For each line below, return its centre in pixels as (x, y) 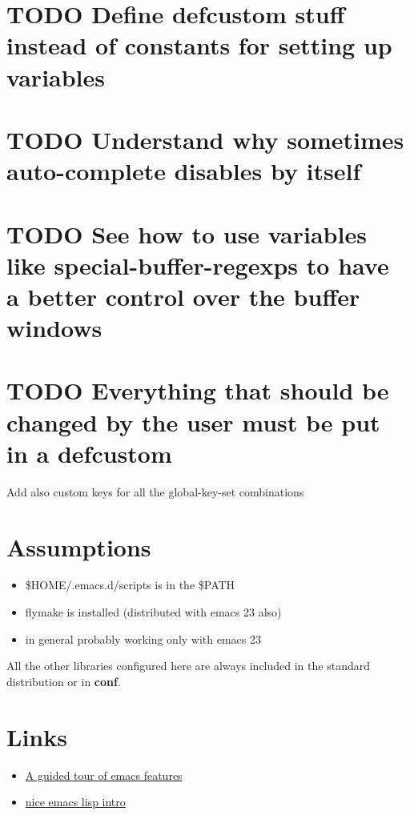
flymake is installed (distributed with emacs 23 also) (153, 612)
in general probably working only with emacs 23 (143, 638)
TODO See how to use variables (187, 233)
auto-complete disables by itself (184, 171)
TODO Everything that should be (198, 390)
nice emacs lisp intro (75, 802)
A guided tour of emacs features (104, 775)
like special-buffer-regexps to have (198, 265)
